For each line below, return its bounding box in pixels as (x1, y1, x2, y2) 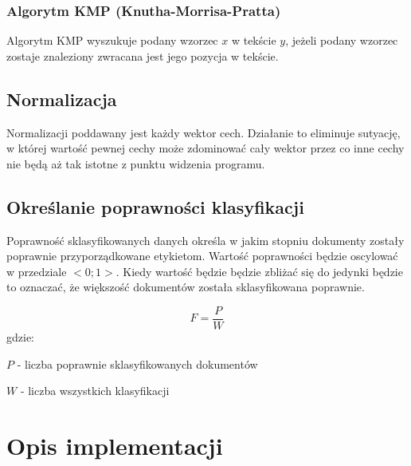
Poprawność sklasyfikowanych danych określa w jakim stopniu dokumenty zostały (6, 231, 405, 248)
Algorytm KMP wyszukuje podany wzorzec (6, 32, 218, 49)
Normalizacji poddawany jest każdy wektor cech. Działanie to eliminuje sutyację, (6, 124, 401, 140)
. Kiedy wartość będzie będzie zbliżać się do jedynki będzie (115, 263, 403, 279)
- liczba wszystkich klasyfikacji (20, 382, 170, 399)
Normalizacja (6, 86, 117, 111)
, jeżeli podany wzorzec (285, 32, 398, 49)
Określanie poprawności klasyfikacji (6, 194, 304, 219)
